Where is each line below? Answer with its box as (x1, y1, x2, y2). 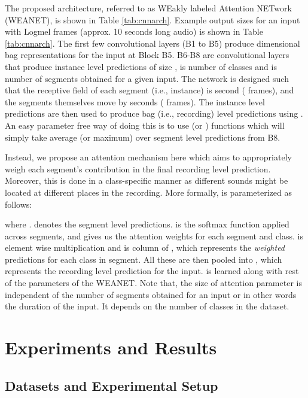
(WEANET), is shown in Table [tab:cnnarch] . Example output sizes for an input (5, 13, 300, 26)
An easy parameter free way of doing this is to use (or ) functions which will (5, 119, 285, 131)
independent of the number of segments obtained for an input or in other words (5, 288, 297, 300)
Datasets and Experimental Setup (5, 376, 218, 394)
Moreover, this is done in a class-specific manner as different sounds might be (5, 174, 288, 187)
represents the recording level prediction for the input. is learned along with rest (5, 265, 299, 277)
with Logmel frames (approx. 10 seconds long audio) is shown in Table (5, 25, 263, 38)
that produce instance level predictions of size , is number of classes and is (5, 60, 277, 72)
